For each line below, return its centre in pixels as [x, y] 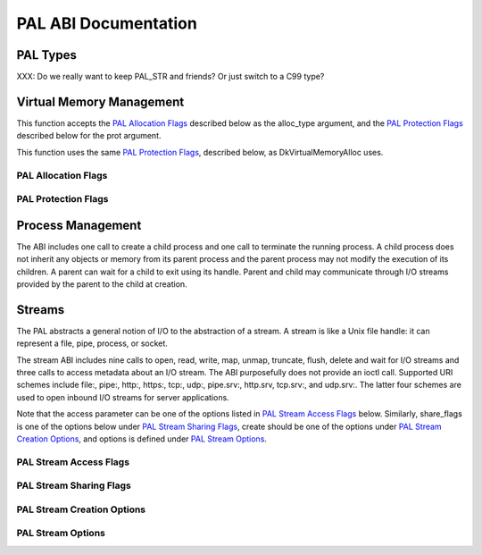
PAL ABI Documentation [107, 23]
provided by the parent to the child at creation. [102, 284]
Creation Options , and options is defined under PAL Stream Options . [142, 439]
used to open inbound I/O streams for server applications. [123, 397]
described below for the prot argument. [89, 136]
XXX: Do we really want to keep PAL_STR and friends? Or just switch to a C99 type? [170, 77]
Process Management [79, 225]
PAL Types [47, 55]
